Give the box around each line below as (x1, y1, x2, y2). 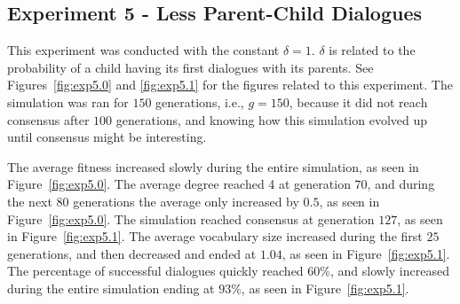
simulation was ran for (7, 92, 129, 111)
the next (7, 191, 52, 210)
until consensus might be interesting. (7, 128, 207, 146)
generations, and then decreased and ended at (7, 244, 257, 262)
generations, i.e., (155, 92, 244, 111)
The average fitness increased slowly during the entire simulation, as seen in (7, 157, 419, 175)
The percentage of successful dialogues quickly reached (7, 261, 304, 280)
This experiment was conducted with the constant (7, 41, 280, 59)
